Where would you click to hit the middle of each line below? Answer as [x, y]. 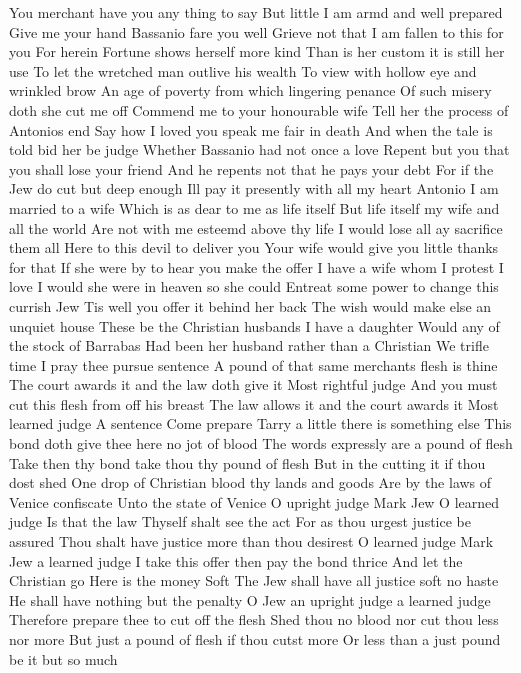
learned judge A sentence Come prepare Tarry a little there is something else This [260, 423]
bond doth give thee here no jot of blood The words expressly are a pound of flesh [261, 443]
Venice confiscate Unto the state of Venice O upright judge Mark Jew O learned [254, 501]
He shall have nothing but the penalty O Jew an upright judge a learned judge [250, 599]
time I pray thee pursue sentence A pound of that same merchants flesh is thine [253, 364]
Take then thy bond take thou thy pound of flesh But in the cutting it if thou [247, 462]
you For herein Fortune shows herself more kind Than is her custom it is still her [257, 51]
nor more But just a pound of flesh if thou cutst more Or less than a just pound [255, 639]
